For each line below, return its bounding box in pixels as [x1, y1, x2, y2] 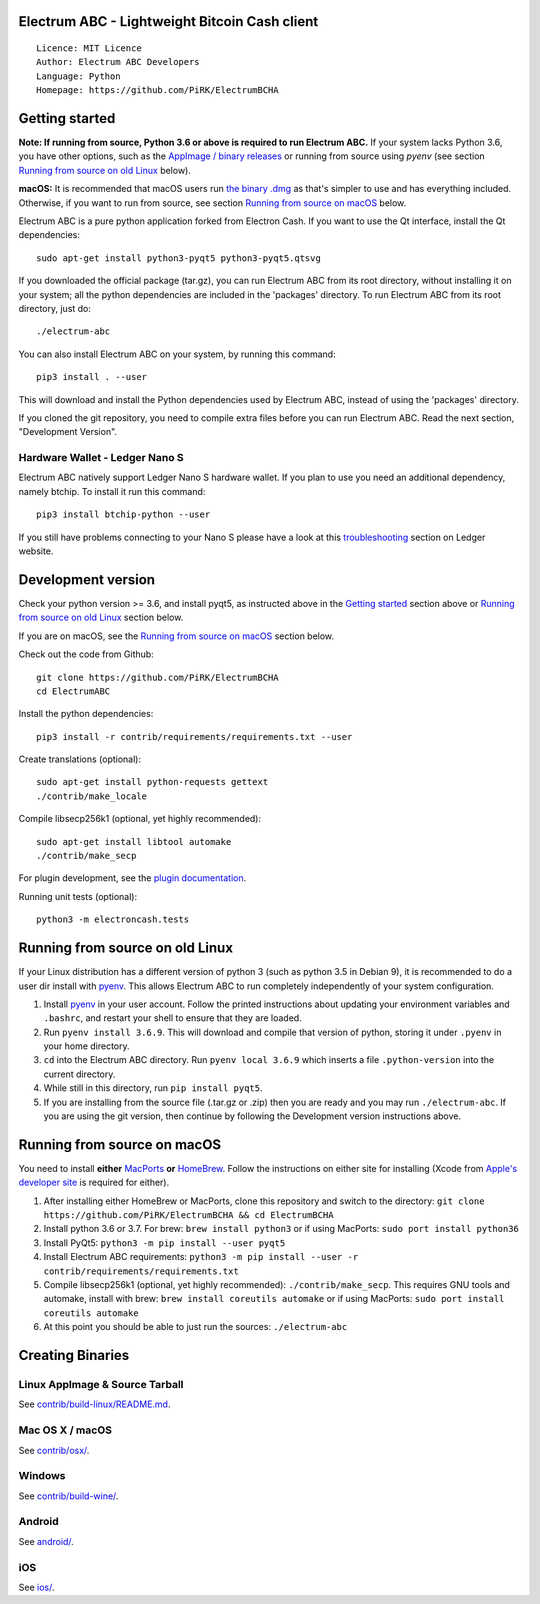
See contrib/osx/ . [18, 1444, 90, 1456]
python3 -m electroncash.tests [36, 914, 190, 925]
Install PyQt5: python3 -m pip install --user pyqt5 [43, 1236, 286, 1249]
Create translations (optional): [18, 753, 142, 765]
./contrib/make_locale [36, 790, 148, 802]
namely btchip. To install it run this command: [18, 485, 206, 497]
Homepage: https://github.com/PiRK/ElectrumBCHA [36, 85, 279, 96]
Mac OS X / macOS [18, 1423, 112, 1437]
